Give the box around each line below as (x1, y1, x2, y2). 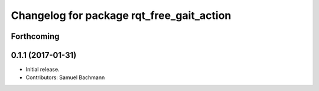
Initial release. (25, 66, 60, 73)
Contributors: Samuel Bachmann (25, 74, 105, 81)
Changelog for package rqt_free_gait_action (11, 9, 232, 22)
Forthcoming (11, 31, 60, 41)
